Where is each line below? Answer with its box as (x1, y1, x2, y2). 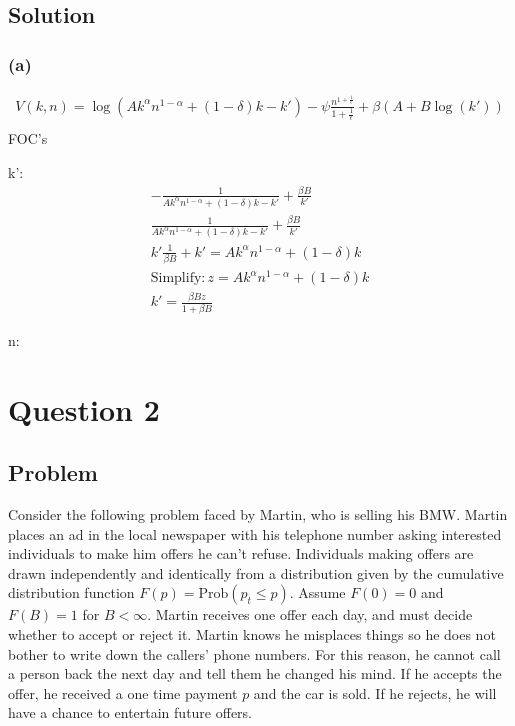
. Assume (289, 582, 346, 603)
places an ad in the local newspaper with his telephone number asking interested (8, 523, 502, 544)
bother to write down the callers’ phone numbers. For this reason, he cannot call (8, 643, 501, 664)
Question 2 (8, 388, 160, 429)
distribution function (8, 582, 135, 603)
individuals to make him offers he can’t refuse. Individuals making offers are (8, 543, 474, 564)
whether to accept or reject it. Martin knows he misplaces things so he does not (8, 623, 496, 644)
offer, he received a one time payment (8, 682, 238, 703)
